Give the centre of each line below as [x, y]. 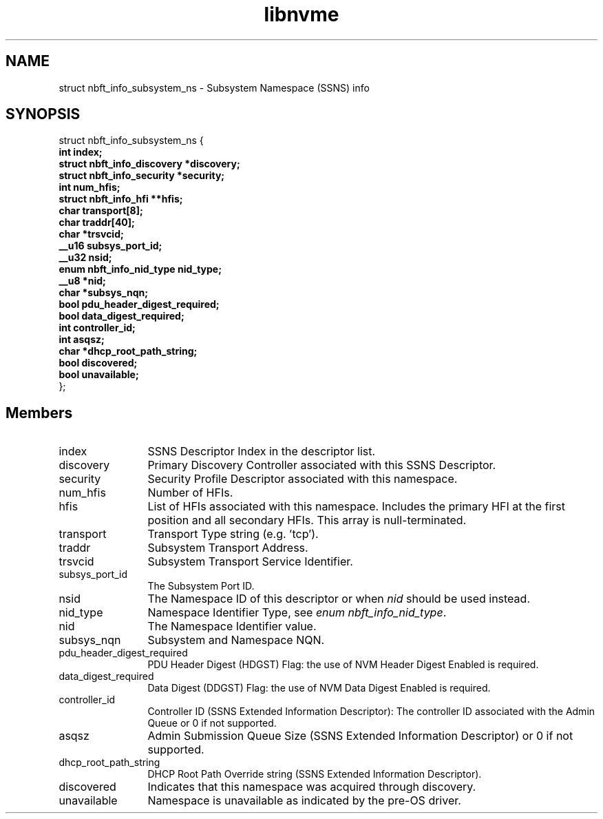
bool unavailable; [99, 375]
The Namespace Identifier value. [232, 626]
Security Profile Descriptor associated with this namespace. [303, 479]
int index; [81, 152]
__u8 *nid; [82, 281]
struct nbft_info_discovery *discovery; [149, 164]
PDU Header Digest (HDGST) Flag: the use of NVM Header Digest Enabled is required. [343, 665]
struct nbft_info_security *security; [142, 176]
